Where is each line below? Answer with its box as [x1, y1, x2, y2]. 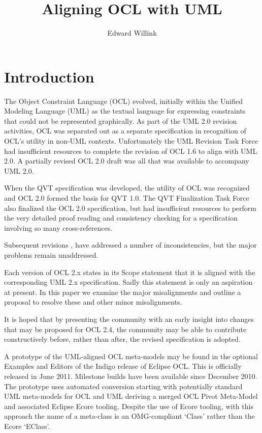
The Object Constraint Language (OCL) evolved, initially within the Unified [4, 95, 243, 106]
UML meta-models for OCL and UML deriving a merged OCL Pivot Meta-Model [4, 391, 258, 401]
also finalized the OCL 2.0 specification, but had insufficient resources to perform [4, 202, 256, 213]
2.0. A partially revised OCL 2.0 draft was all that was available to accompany [4, 155, 249, 166]
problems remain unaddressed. [4, 249, 99, 260]
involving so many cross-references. [4, 222, 113, 233]
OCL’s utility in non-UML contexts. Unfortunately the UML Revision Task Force [4, 136, 258, 146]
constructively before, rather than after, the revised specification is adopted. [4, 334, 241, 344]
